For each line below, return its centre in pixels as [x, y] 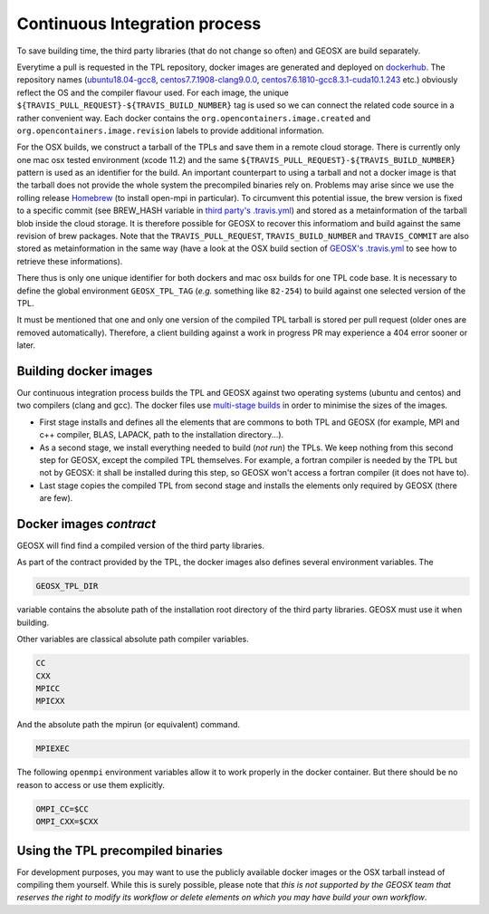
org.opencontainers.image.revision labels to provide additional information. [171, 130]
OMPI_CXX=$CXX [67, 822]
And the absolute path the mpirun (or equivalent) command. [128, 725]
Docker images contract [86, 524]
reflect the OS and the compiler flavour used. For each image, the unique [153, 92]
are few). [56, 498]
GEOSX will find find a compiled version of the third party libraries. [140, 546]
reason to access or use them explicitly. [91, 784]
